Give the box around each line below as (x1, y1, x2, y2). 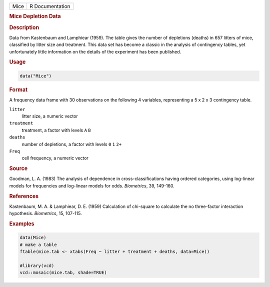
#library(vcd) (19, 263, 54, 268)
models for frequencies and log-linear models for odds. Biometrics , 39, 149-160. (9, 182, 175, 188)
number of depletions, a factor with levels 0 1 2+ (21, 141, 122, 147)
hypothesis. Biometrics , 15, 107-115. (9, 210, 82, 216)
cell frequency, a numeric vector (21, 155, 88, 161)
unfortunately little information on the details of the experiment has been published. (9, 48, 181, 54)
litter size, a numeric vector (21, 113, 78, 119)
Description (9, 24, 39, 31)
